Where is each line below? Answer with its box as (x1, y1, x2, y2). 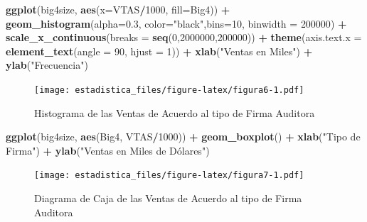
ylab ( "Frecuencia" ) (6, 57, 88, 72)
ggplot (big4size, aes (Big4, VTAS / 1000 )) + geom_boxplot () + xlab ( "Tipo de (6, 129, 361, 144)
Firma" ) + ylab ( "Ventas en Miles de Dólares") (6, 143, 210, 157)
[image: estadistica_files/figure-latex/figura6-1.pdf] (34, 84, 304, 95)
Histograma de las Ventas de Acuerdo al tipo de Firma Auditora (34, 105, 315, 120)
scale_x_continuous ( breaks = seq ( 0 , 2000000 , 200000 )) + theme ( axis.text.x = (6, 30, 362, 45)
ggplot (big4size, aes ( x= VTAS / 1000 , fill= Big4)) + (6, 2, 230, 16)
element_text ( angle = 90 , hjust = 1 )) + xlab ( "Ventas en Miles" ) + (6, 43, 313, 58)
